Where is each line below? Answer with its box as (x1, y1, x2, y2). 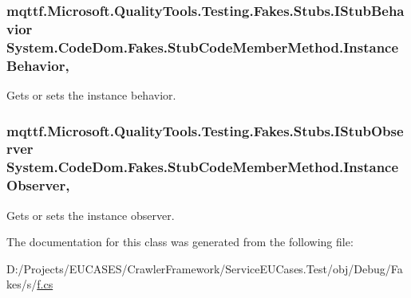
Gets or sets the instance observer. (6, 206, 175, 223)
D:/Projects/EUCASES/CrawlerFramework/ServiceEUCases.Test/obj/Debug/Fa (6, 260, 403, 276)
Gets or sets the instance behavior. (6, 86, 176, 103)
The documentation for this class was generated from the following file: (6, 233, 354, 250)
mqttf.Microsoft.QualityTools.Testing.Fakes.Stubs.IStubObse (6, 120, 404, 140)
